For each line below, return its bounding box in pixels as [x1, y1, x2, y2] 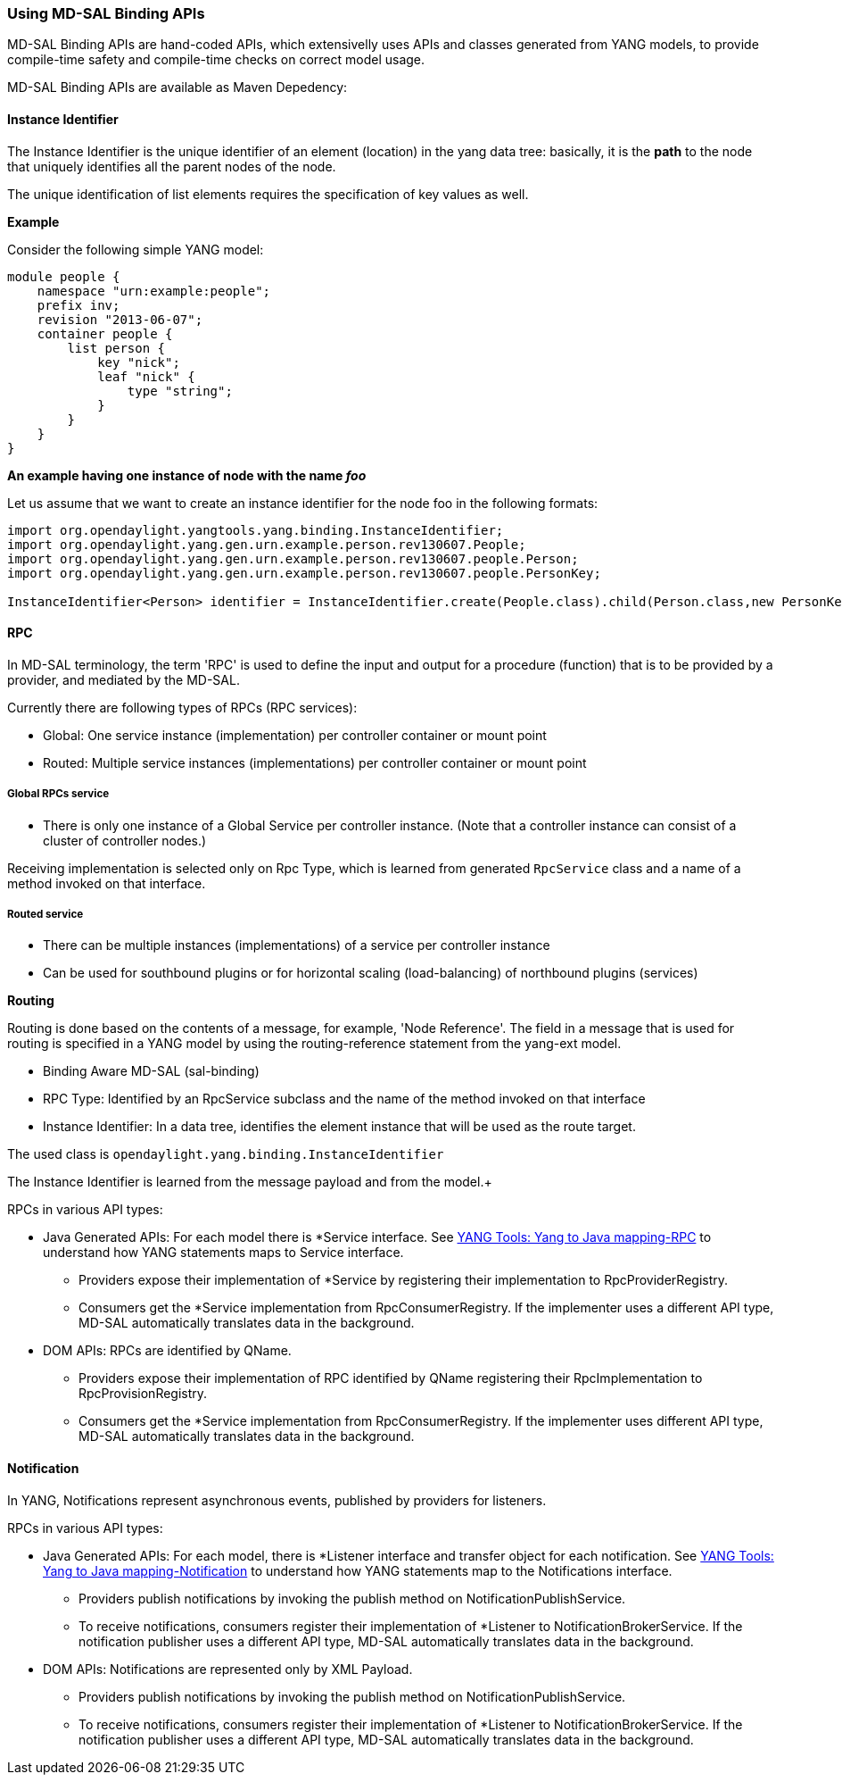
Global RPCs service [7, 787, 110, 801]
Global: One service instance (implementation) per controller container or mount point [43, 727, 547, 743]
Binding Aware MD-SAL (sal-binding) [43, 1063, 260, 1079]
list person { [67, 340, 166, 355]
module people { [7, 269, 120, 284]
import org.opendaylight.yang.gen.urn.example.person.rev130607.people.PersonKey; [7, 565, 601, 580]
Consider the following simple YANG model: [7, 241, 264, 257]
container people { [37, 326, 173, 341]
